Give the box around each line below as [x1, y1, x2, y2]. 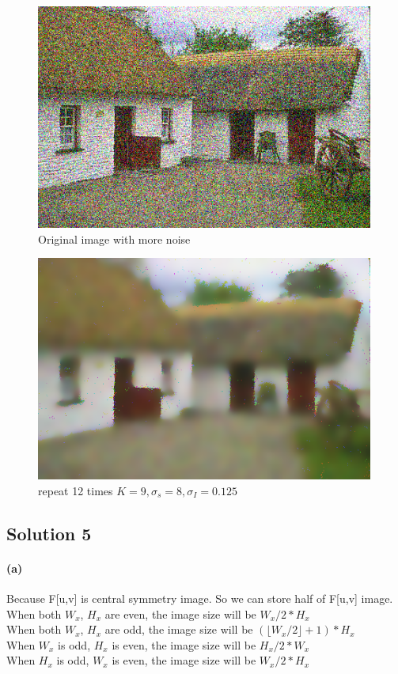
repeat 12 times [38, 482, 113, 498]
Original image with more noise [38, 230, 191, 247]
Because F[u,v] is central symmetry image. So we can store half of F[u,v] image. [6, 589, 393, 606]
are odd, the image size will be [104, 621, 253, 638]
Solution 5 [6, 521, 92, 545]
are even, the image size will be [104, 605, 256, 622]
